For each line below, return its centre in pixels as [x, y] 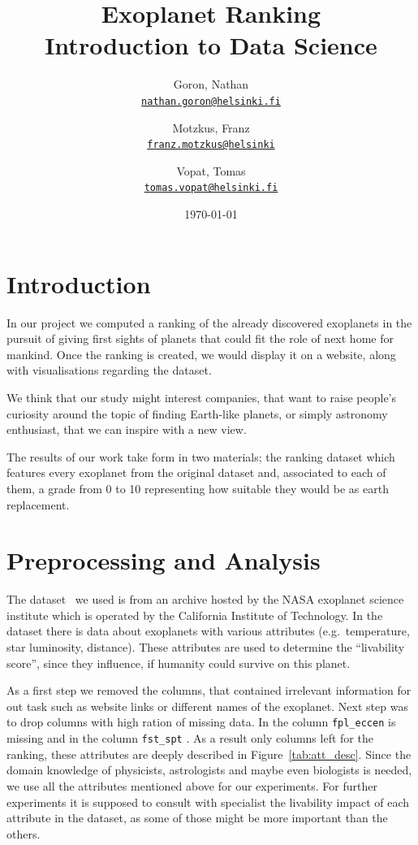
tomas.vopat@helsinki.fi [211, 188]
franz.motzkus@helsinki [211, 145]
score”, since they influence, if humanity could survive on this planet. [179, 663]
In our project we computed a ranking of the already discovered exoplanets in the [209, 322]
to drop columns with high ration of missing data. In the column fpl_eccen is [201, 722]
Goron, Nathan [211, 84]
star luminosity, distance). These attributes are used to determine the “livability [206, 647]
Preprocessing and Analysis [164, 560]
